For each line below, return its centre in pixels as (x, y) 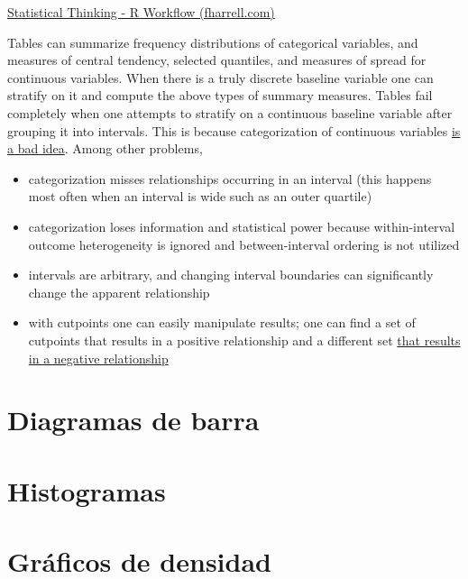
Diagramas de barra (133, 420)
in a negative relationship (98, 358)
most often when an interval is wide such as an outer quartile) (200, 196)
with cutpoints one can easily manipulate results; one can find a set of (222, 322)
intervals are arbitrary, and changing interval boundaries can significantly (231, 275)
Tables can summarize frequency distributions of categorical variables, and (213, 42)
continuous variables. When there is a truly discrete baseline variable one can (220, 77)
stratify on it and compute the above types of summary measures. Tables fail (220, 95)
